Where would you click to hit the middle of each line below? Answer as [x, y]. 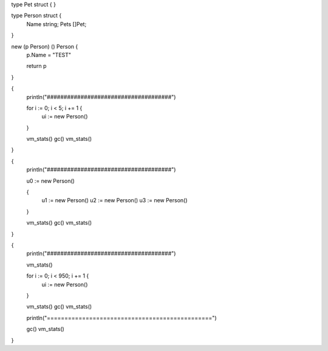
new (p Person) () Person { [45, 46]
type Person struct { [36, 16]
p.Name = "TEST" [49, 55]
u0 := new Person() [51, 181]
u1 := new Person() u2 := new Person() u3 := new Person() [114, 200]
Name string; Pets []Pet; [56, 24]
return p [36, 66]
